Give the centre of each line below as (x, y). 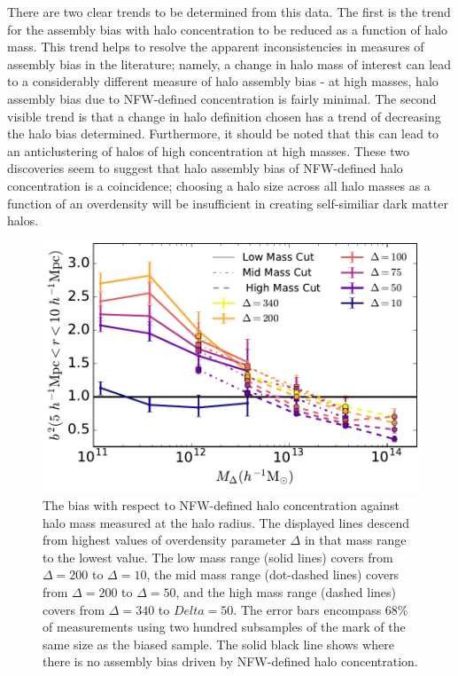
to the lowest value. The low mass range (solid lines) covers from (218, 557)
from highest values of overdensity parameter (164, 540)
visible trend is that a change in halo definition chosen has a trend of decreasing (224, 116)
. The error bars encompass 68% (321, 609)
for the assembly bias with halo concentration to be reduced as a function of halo (228, 29)
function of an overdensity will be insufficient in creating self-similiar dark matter (228, 203)
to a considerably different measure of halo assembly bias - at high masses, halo (223, 81)
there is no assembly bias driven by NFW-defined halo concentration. (230, 661)
